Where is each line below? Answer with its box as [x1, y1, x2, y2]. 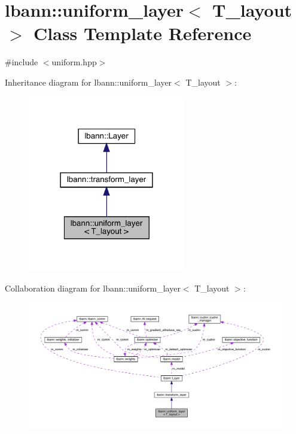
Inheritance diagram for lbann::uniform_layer [5, 75, 172, 88]
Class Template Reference [33, 21, 252, 45]
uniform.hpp [51, 56, 97, 68]
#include [5, 56, 38, 68]
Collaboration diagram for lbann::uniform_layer [5, 282, 181, 295]
